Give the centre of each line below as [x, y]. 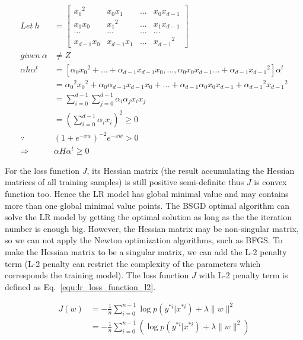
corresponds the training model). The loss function [97, 275]
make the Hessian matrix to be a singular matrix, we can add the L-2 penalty [146, 252]
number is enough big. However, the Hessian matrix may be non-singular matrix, [152, 228]
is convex [270, 182]
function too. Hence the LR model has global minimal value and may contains [147, 194]
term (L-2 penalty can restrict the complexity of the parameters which [133, 263]
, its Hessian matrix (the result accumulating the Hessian [191, 170]
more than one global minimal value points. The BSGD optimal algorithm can [147, 205]
